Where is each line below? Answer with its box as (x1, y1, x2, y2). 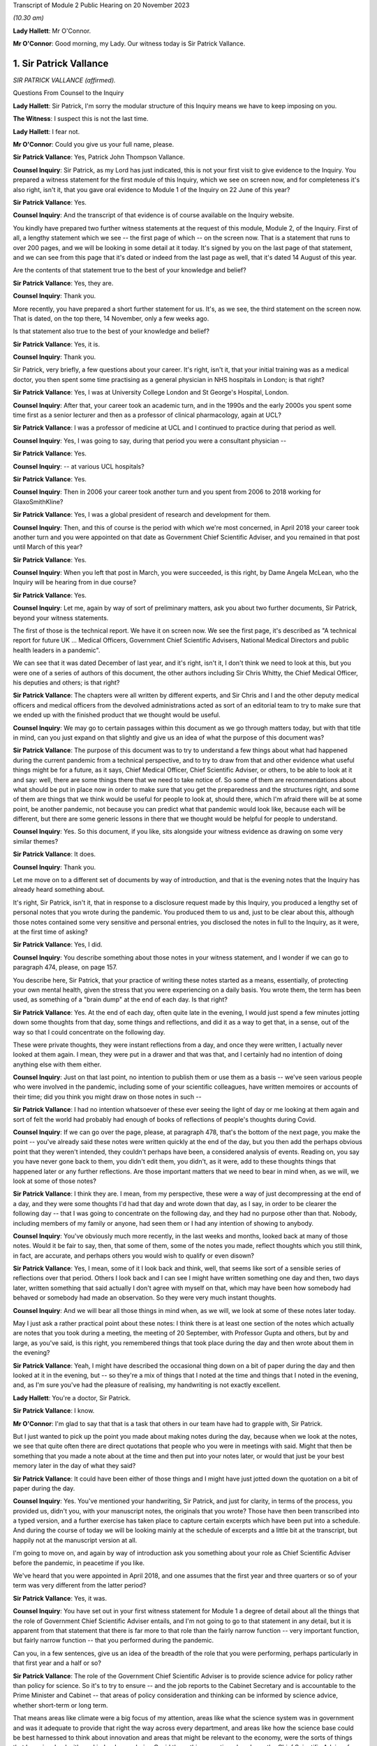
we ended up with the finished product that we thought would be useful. (13, 711, 221, 719)
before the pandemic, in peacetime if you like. (13, 1558, 145, 1567)
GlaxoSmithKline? (13, 497, 64, 506)
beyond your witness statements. (13, 613, 109, 622)
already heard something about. (13, 886, 105, 894)
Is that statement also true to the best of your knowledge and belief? (13, 327, 209, 335)
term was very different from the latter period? (13, 1581, 147, 1590)
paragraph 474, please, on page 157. (13, 963, 118, 971)
